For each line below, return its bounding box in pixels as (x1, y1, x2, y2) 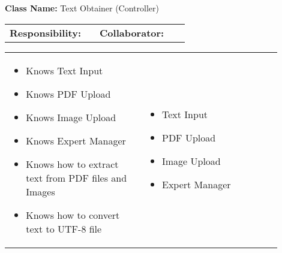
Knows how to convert (26, 207, 120, 222)
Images (26, 184, 55, 198)
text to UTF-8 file (26, 221, 102, 236)
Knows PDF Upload (26, 86, 111, 101)
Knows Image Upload (26, 110, 116, 124)
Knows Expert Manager (26, 133, 126, 147)
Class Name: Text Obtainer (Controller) (5, 2, 159, 14)
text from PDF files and (26, 170, 127, 185)
